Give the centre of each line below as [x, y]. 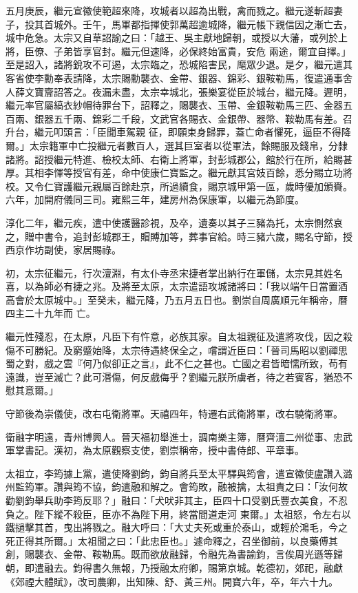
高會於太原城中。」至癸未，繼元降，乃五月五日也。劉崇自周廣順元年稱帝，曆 [177, 299]
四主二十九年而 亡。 [51, 313]
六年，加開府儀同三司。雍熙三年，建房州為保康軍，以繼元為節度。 [155, 199]
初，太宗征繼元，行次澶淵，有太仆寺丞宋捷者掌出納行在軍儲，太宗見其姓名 [174, 272]
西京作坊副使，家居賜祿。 [63, 250]
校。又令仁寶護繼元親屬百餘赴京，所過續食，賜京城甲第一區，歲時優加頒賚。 [179, 186]
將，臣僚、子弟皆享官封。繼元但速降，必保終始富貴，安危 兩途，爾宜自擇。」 [178, 51]
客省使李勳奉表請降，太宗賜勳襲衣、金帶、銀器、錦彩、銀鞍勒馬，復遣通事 [174, 77]
